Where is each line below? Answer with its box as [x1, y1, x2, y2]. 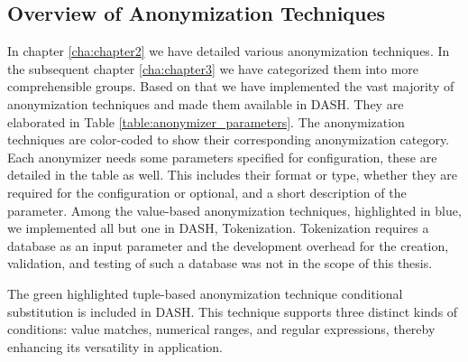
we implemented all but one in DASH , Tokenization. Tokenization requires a [7, 218, 429, 237]
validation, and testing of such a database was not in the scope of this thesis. [7, 254, 433, 273]
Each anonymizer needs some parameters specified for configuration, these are [7, 147, 437, 166]
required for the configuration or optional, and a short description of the [7, 182, 407, 201]
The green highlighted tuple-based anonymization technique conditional [7, 283, 403, 302]
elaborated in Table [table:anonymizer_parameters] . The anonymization [7, 112, 405, 131]
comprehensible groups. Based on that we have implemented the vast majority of [7, 77, 454, 96]
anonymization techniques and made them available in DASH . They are [7, 94, 404, 113]
